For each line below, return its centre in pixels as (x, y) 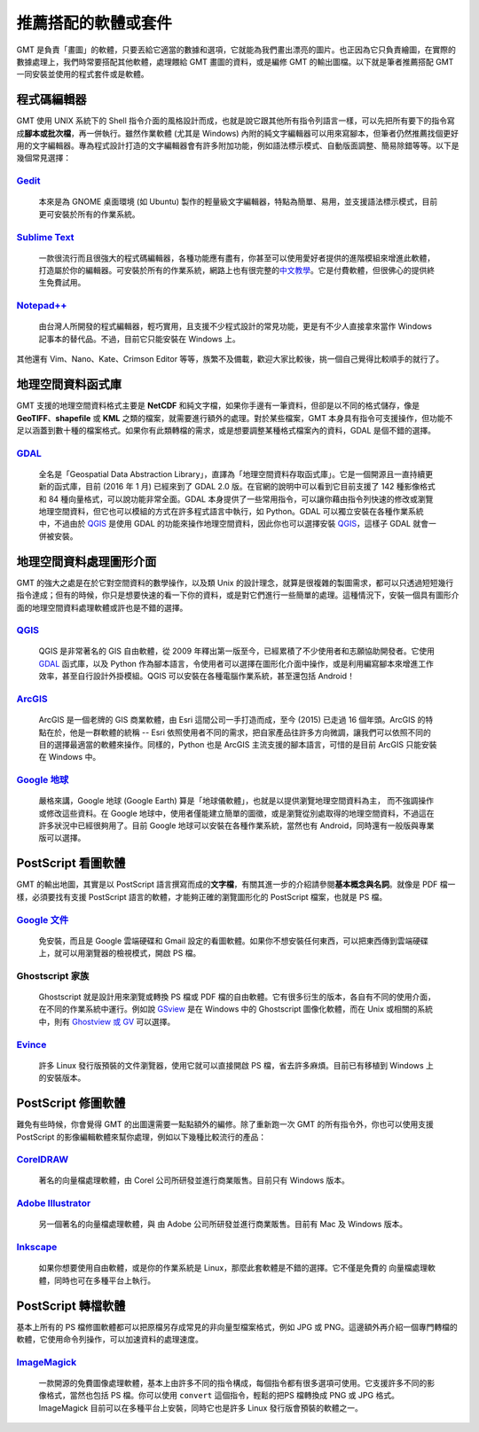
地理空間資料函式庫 (69, 384)
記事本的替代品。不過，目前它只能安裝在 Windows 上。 (139, 339)
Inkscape (37, 1248)
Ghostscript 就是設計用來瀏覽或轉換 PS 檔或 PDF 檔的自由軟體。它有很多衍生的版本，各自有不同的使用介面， (237, 997)
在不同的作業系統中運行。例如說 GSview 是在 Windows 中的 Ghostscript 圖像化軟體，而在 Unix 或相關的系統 (236, 1009)
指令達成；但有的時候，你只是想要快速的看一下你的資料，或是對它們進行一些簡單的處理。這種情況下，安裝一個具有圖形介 (238, 595)
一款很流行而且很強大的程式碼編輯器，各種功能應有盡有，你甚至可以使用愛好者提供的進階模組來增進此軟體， (236, 258)
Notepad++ (42, 306)
